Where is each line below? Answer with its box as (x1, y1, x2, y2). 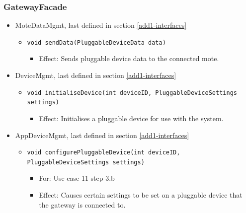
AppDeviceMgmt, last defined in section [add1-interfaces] (15, 130, 189, 140)
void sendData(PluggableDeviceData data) (27, 39, 166, 46)
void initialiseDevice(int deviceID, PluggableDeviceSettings (27, 89, 237, 96)
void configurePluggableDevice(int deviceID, (27, 149, 180, 156)
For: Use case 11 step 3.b (39, 173, 115, 183)
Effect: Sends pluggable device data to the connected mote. (39, 53, 219, 64)
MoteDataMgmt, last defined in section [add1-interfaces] (15, 20, 187, 30)
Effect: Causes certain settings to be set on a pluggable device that (39, 190, 243, 200)
